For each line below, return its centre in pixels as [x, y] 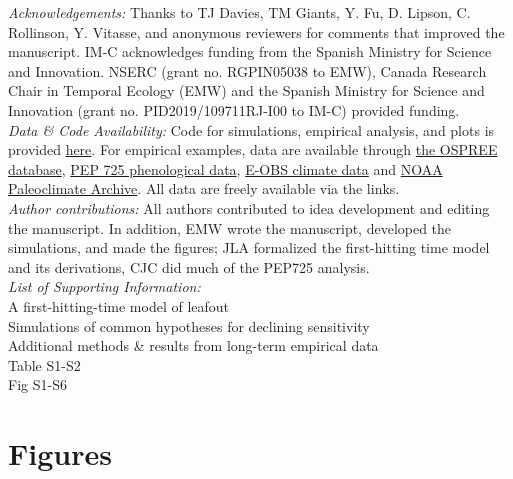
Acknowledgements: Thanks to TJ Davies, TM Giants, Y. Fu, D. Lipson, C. [239, 12]
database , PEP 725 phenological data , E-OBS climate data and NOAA [225, 168]
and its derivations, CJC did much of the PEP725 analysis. [189, 266]
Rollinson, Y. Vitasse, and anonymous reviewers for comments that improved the [256, 31]
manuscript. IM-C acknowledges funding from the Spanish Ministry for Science [250, 51]
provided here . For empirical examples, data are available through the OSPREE [253, 149]
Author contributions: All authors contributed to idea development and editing [249, 207]
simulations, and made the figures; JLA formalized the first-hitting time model [249, 247]
